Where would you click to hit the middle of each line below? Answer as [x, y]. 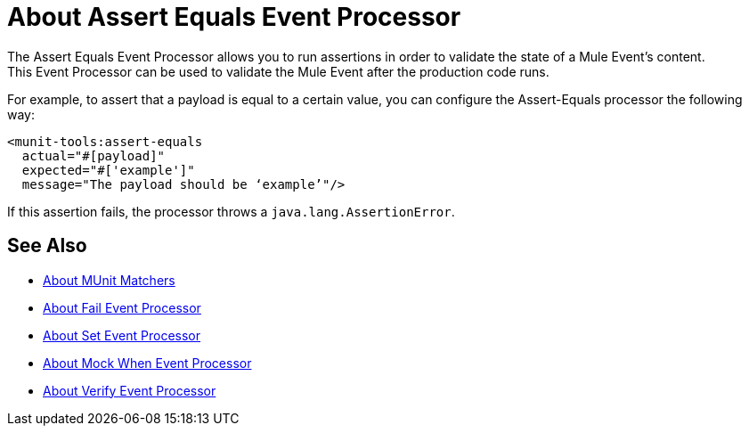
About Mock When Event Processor [147, 363]
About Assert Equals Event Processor [234, 17]
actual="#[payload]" [94, 155]
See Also [47, 246]
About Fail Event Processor [122, 307]
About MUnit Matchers [109, 280]
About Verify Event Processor [130, 390]
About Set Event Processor [122, 335]
